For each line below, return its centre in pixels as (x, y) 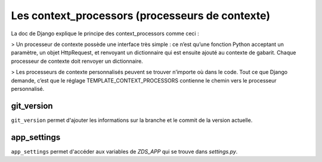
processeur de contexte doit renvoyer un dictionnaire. (77, 61)
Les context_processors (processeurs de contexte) (141, 16)
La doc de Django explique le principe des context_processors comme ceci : (105, 33)
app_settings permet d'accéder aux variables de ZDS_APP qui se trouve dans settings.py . (124, 151)
